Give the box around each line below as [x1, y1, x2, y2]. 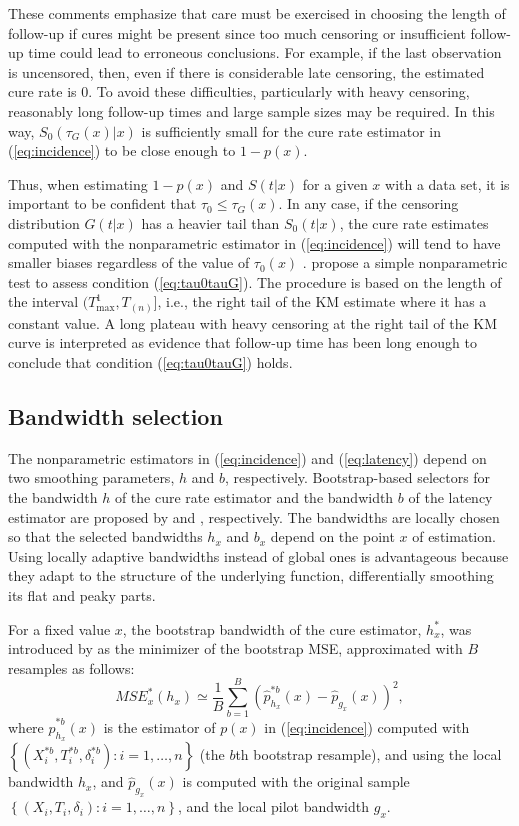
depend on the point [270, 526, 395, 547]
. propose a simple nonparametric [302, 252, 508, 273]
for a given [302, 173, 368, 194]
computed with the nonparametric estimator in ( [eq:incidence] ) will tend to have [8, 232, 501, 253]
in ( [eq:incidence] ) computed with [264, 717, 470, 738]
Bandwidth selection [8, 401, 223, 431]
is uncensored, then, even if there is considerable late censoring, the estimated [8, 61, 485, 82]
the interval [8, 291, 79, 312]
